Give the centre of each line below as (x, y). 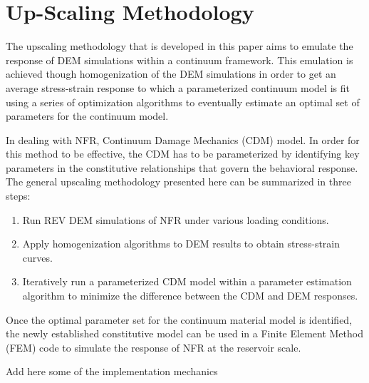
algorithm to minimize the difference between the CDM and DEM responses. (190, 296)
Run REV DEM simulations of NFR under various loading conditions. (176, 219)
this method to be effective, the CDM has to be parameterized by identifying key (183, 154)
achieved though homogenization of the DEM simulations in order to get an (171, 74)
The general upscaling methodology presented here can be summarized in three (178, 182)
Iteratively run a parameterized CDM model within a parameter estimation (187, 281)
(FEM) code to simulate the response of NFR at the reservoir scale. (154, 347)
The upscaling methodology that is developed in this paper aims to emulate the (180, 46)
